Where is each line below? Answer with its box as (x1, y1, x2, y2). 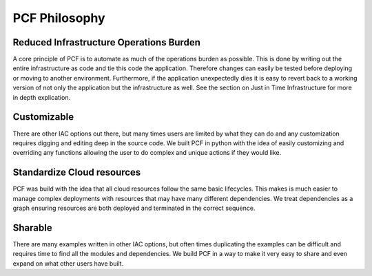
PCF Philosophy (12, 10, 106, 25)
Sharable (12, 222, 52, 233)
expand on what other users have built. (12, 259, 124, 268)
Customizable (12, 111, 74, 123)
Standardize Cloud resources (12, 167, 141, 178)
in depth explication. (12, 93, 71, 101)
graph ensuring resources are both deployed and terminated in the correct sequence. (12, 204, 256, 212)
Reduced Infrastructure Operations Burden (12, 36, 201, 48)
